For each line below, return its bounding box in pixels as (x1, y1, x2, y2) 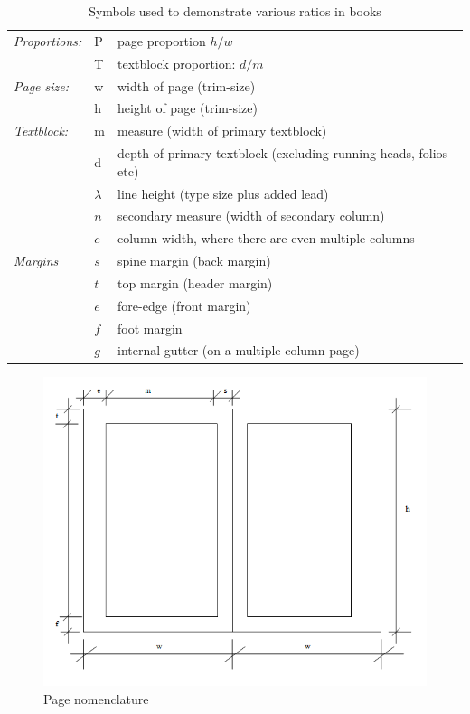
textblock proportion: (117, 53, 236, 72)
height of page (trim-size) (117, 99, 258, 117)
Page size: (14, 76, 70, 95)
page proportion (117, 31, 206, 50)
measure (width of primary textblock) (117, 121, 327, 140)
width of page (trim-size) (117, 76, 256, 95)
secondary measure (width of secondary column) (117, 206, 385, 225)
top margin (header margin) (117, 273, 273, 292)
